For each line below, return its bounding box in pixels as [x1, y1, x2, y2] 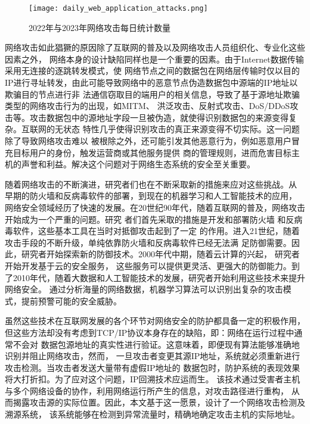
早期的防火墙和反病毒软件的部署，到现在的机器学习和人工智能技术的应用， [5, 189, 297, 202]
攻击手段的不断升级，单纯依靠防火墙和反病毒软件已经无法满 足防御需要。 [5, 236, 292, 248]
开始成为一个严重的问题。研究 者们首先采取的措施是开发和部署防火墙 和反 [5, 213, 294, 225]
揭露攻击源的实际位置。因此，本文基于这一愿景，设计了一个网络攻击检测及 [13, 396, 305, 409]
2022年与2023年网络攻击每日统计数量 [29, 21, 170, 33]
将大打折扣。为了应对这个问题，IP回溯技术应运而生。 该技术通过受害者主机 [5, 373, 300, 385]
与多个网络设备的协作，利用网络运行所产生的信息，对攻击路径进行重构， [5, 384, 289, 397]
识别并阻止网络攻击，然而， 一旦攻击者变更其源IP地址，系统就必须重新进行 [5, 350, 300, 362]
